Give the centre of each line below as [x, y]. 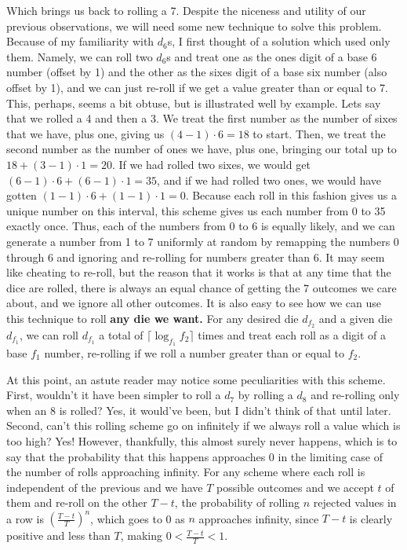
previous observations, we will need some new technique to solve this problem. [194, 26]
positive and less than [58, 535]
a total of [121, 334]
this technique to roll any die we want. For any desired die [153, 318]
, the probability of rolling [237, 502]
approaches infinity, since [259, 518]
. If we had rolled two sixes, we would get [211, 164]
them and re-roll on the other [77, 502]
